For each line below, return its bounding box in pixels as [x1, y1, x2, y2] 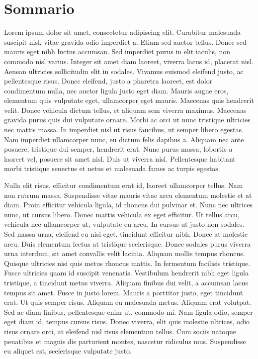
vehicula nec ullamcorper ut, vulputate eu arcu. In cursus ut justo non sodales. [4, 219, 245, 229]
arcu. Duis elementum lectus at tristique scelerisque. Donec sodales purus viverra [4, 238, 251, 249]
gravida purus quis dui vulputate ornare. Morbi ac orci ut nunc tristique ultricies [4, 114, 251, 125]
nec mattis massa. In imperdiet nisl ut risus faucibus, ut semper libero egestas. [4, 124, 244, 135]
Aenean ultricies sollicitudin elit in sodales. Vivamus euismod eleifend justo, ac [4, 66, 244, 76]
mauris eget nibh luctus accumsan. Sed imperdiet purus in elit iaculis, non [4, 46, 231, 57]
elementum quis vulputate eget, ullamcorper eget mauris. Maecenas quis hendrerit [4, 95, 254, 105]
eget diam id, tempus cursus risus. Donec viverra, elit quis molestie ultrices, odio [4, 316, 250, 327]
